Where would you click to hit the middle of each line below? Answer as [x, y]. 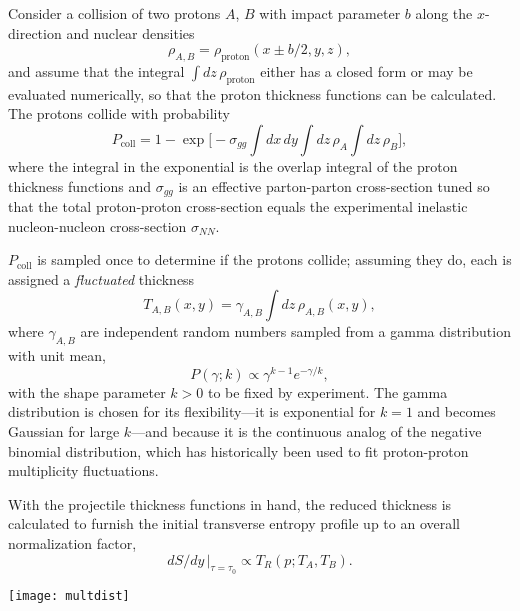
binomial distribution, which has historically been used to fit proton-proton [238, 450]
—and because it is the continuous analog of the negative [306, 431]
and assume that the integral [96, 70]
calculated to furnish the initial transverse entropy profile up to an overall [234, 523]
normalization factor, [72, 543]
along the [444, 13]
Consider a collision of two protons [114, 13]
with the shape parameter [87, 391]
